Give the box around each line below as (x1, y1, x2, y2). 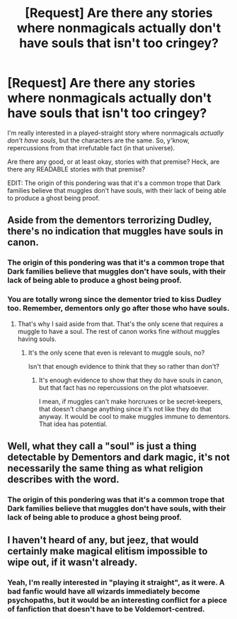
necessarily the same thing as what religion (7, 462, 204, 474)
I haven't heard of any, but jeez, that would (7, 534, 200, 547)
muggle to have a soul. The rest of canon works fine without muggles (17, 327, 221, 335)
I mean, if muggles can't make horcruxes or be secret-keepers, (38, 397, 223, 406)
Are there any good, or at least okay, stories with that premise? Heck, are (7, 157, 220, 166)
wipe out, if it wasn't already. (7, 557, 138, 569)
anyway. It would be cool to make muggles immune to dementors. (38, 412, 231, 420)
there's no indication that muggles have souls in (7, 225, 224, 238)
